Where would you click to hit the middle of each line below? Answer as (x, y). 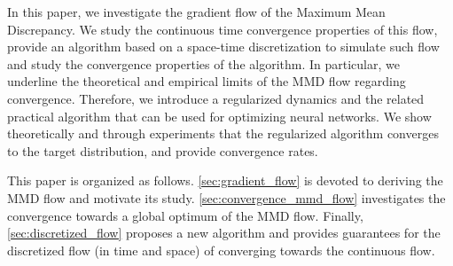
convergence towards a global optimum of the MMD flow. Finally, (185, 215)
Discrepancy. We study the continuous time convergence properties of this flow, (223, 29)
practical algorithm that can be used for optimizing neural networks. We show (219, 116)
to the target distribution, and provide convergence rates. (163, 150)
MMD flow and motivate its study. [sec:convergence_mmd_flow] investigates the (226, 197)
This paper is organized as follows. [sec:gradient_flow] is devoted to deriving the (225, 180)
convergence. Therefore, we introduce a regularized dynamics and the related (216, 98)
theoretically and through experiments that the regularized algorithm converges (223, 133)
